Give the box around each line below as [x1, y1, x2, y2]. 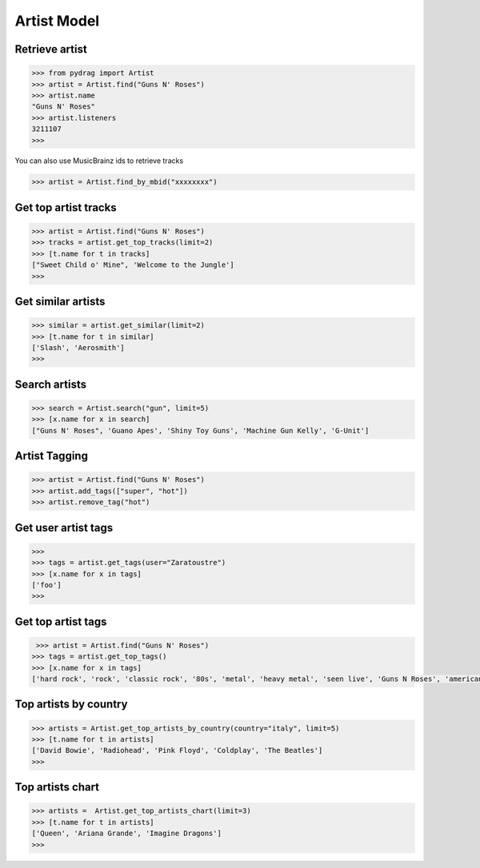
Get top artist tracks [14, 201, 117, 214]
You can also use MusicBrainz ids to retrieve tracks [14, 156, 184, 165]
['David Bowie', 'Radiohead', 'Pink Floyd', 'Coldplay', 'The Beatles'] [31, 746, 323, 755]
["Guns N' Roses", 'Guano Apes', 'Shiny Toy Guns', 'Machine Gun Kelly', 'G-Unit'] [31, 426, 370, 435]
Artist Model [14, 12, 100, 30]
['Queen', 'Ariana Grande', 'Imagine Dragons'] [31, 829, 222, 838]
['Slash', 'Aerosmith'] [31, 344, 126, 352]
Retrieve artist [14, 42, 87, 56]
